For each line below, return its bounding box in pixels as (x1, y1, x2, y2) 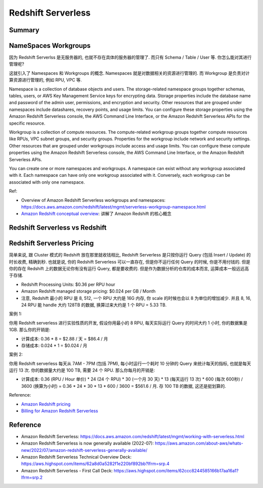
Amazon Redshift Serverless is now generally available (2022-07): (21, 440, 154, 446)
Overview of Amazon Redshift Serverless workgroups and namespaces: (21, 197, 166, 203)
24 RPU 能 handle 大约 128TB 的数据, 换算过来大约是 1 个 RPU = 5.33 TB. (21, 302, 167, 308)
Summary (9, 26, 39, 34)
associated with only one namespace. (9, 179, 85, 185)
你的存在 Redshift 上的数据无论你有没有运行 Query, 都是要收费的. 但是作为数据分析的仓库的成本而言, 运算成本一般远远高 (9, 265, 249, 271)
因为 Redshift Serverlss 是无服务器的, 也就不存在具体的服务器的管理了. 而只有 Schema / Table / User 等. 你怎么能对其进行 (9, 54, 252, 61)
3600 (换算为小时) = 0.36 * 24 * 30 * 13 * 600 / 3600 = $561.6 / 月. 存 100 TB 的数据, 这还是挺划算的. (21, 383, 226, 389)
